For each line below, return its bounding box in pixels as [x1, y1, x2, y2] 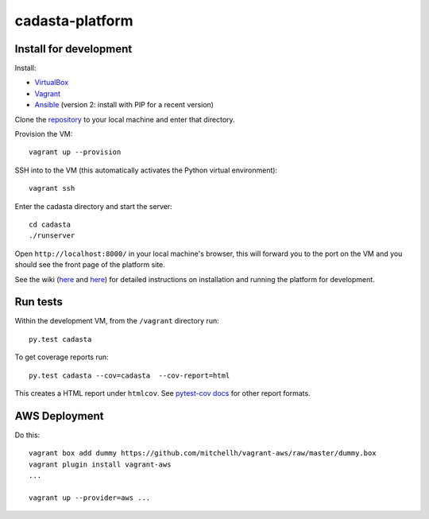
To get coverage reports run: [14, 352, 109, 362]
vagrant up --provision [29, 148, 122, 157]
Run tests [14, 295, 63, 309]
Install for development [14, 42, 133, 56]
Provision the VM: [14, 130, 73, 139]
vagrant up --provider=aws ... [29, 493, 151, 502]
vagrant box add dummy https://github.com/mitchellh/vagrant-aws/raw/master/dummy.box [29, 449, 377, 458]
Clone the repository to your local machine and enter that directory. [14, 114, 235, 124]
